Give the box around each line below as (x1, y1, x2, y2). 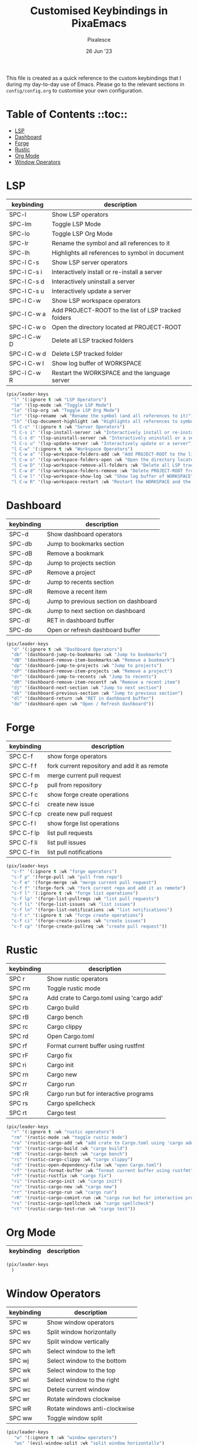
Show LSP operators (52, 210, 109, 219)
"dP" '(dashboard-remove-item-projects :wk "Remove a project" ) (11, 668, 173, 674)
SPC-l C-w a (9, 309, 46, 318)
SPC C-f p (9, 781, 38, 789)
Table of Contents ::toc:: (6, 108, 128, 121)
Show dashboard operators (47, 530, 123, 538)
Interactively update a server (52, 287, 131, 295)
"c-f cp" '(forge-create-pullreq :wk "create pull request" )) (11, 923, 167, 929)
